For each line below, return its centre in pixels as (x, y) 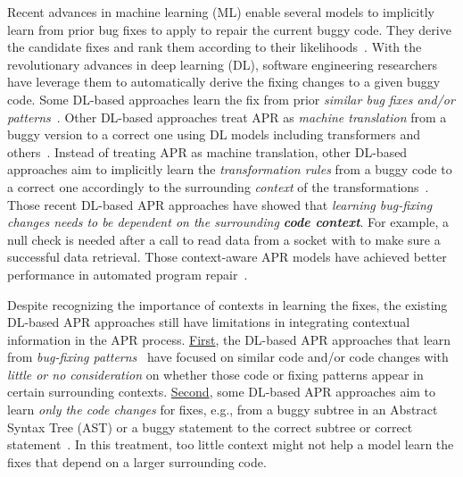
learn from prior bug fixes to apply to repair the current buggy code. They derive (229, 29)
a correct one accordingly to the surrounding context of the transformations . (218, 186)
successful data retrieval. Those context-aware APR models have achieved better (227, 257)
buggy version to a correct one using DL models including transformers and (214, 134)
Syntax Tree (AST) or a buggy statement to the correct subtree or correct (210, 427)
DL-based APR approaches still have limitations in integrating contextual (209, 322)
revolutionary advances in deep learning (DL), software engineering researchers (223, 64)
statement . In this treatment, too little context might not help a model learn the (231, 444)
